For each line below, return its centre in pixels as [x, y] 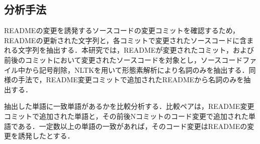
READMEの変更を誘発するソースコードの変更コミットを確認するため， [122, 30]
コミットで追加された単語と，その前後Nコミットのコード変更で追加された [126, 116]
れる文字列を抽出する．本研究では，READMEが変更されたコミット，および [129, 50]
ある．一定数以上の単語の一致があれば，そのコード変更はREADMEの [133, 126]
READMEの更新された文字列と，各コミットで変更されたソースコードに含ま [129, 40]
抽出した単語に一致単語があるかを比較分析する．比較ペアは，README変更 [129, 106]
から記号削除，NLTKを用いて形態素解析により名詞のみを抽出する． [137, 69]
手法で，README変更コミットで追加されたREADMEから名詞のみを [131, 80]
